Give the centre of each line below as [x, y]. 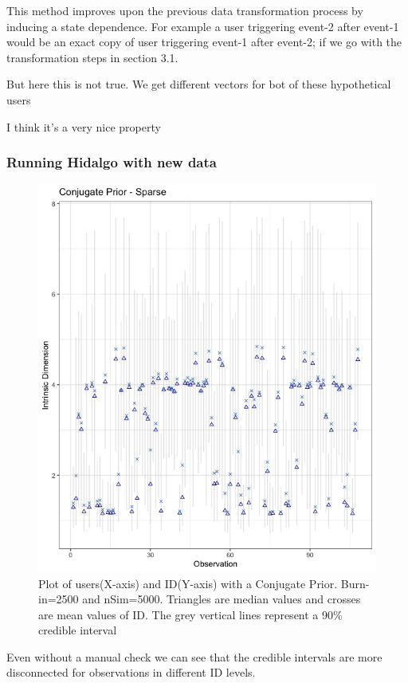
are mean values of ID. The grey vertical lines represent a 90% [190, 614]
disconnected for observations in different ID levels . [131, 672]
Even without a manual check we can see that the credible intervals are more [194, 656]
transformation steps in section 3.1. [92, 57]
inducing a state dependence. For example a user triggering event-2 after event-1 [203, 26]
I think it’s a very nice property [84, 126]
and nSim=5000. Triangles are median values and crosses [222, 599]
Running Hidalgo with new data [112, 162]
